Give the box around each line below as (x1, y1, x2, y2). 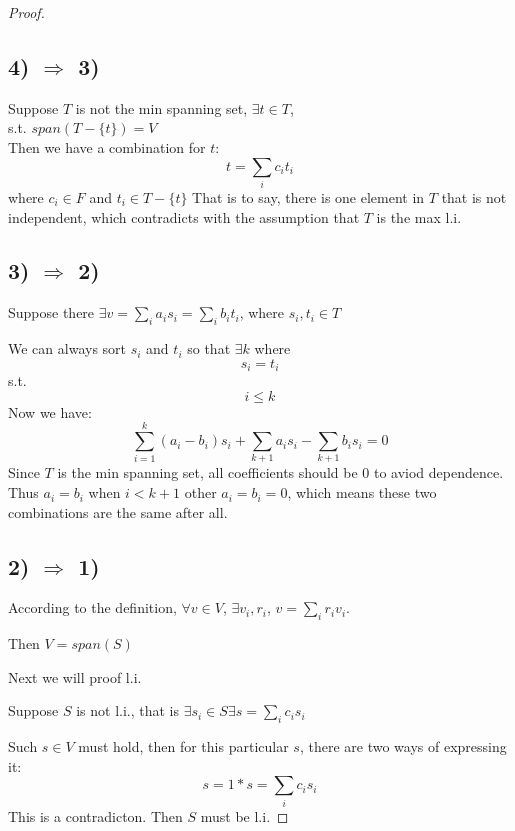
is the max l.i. (376, 206, 462, 227)
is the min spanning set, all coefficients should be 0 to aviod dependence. (57, 462, 504, 483)
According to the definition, (8, 597, 177, 618)
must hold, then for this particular (78, 736, 289, 757)
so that (187, 338, 231, 359)
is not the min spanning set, (75, 97, 248, 118)
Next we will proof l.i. (8, 666, 142, 687)
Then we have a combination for (8, 136, 206, 157)
